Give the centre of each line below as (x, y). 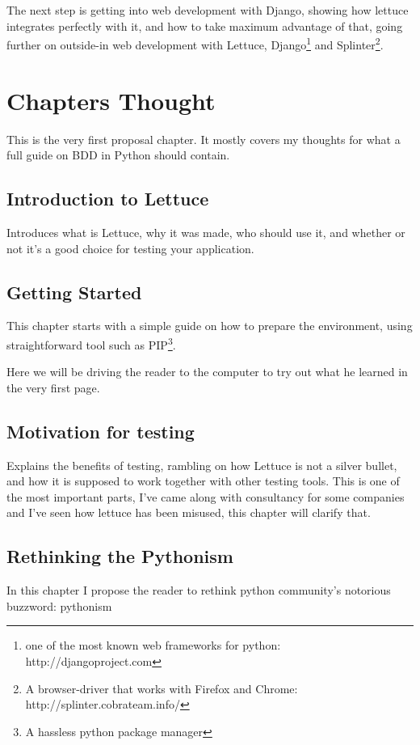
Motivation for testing (101, 431)
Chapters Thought (111, 100)
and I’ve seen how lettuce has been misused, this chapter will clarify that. (189, 512)
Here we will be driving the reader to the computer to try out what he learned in (207, 372)
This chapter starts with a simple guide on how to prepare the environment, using (210, 326)
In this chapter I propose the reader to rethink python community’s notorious (199, 590)
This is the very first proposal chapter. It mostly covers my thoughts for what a (204, 139)
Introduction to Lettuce (108, 199)
